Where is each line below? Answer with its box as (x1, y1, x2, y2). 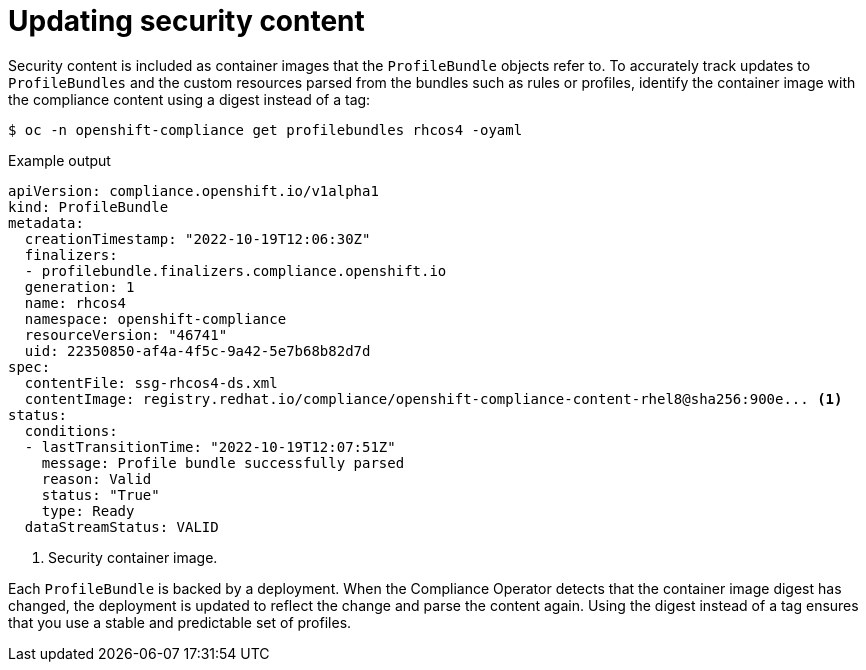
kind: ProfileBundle (8, 198, 169, 215)
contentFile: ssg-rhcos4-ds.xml (24, 374, 278, 391)
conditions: (24, 422, 118, 439)
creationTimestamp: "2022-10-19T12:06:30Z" (24, 230, 371, 247)
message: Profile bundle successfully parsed (41, 454, 405, 471)
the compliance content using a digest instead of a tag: (8, 90, 371, 108)
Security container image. (48, 548, 218, 566)
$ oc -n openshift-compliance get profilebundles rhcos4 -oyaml (8, 121, 523, 138)
